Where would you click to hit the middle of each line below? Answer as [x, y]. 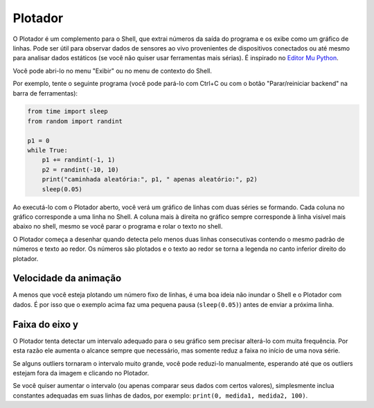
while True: [48, 150]
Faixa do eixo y [46, 325]
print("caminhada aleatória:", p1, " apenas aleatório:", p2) [150, 179]
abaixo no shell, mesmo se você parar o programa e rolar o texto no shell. [118, 227]
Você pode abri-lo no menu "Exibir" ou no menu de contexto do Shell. [113, 71]
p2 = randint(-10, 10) [80, 169]
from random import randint [75, 121]
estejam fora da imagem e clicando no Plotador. [81, 373]
